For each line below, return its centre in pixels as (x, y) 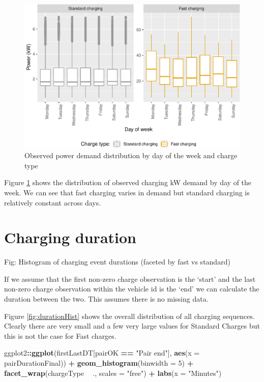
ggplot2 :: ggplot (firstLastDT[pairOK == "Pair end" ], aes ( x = (102, 353)
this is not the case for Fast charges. (60, 335)
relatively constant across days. (53, 202)
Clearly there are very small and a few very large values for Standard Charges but (132, 326)
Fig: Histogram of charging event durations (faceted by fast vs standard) (117, 262)
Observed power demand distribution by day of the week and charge (131, 155)
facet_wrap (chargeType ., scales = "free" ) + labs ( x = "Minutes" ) (113, 373)
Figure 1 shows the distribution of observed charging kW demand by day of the (128, 182)
